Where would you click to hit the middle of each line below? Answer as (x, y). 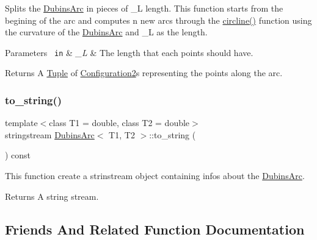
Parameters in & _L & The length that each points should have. (129, 52)
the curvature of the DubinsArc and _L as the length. (106, 32)
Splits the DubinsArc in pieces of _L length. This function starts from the (144, 8)
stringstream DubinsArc (50, 134)
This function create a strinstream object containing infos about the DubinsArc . (155, 176)
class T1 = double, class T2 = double (119, 123)
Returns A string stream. (52, 196)
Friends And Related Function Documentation (155, 229)
